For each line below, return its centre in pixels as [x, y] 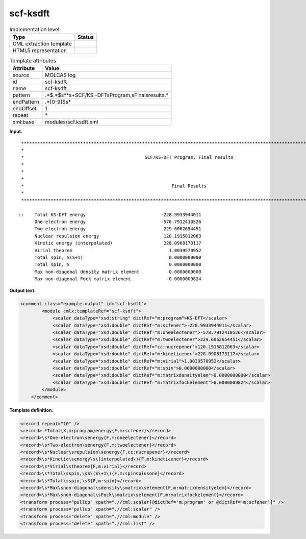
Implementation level [34, 29]
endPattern [26, 102]
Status [85, 37]
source [21, 75]
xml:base [23, 122]
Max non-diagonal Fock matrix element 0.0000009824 [118, 279]
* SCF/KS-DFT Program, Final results [127, 157]
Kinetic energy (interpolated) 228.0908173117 [118, 243]
